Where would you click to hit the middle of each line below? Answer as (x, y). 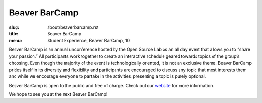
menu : (16, 41)
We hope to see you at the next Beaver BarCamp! (58, 94)
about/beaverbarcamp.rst (73, 27)
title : (14, 33)
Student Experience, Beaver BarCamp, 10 (89, 41)
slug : (14, 27)
